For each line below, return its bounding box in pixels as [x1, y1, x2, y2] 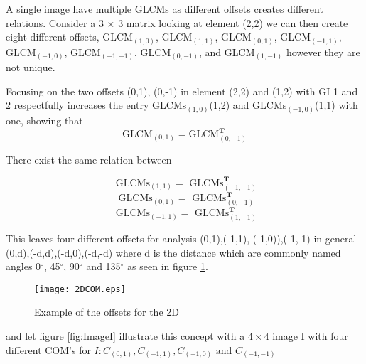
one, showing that [6, 112, 83, 127]
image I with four [272, 328, 348, 343]
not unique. [6, 60, 55, 75]
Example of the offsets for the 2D [34, 304, 179, 319]
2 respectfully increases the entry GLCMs [6, 97, 187, 112]
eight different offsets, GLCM [6, 29, 133, 44]
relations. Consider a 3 [6, 15, 104, 30]
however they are [286, 44, 360, 59]
